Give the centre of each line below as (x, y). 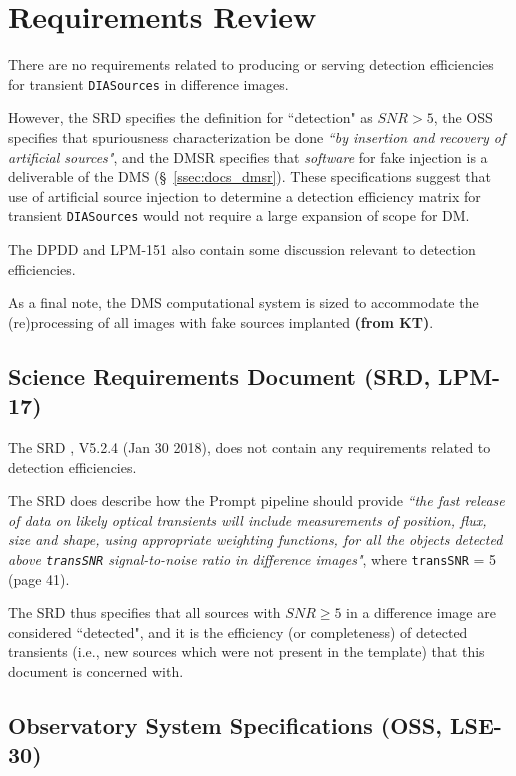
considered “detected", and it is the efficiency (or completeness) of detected (238, 631)
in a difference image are (421, 612)
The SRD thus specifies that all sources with (144, 612)
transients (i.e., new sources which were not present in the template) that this (246, 651)
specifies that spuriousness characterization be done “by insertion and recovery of (257, 136)
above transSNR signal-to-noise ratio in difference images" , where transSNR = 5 (252, 558)
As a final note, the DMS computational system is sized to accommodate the (243, 302)
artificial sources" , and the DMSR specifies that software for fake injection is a (248, 156)
